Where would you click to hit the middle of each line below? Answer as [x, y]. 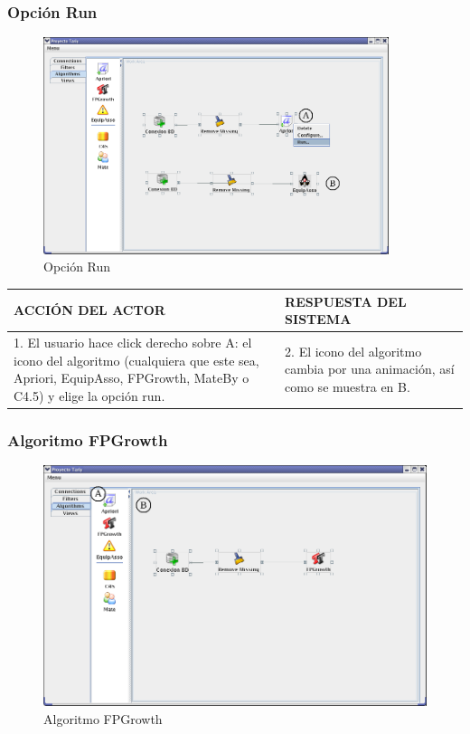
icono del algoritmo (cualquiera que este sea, [136, 360]
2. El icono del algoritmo [353, 351]
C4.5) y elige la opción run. [89, 395]
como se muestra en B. [348, 386]
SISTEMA [318, 319]
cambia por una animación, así [370, 369]
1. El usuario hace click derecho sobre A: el [133, 342]
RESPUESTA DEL [346, 301]
